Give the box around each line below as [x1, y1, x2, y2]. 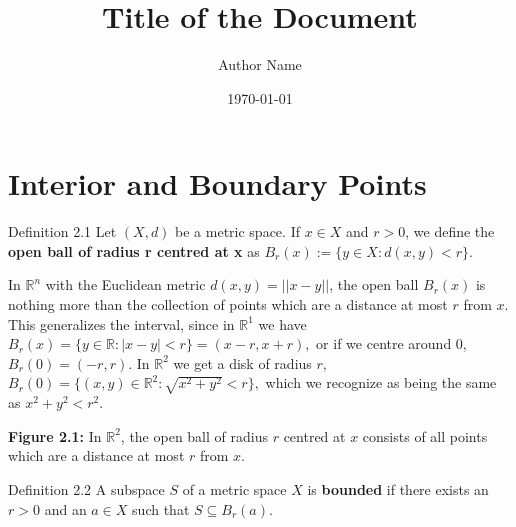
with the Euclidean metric [45, 274, 206, 295]
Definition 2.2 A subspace [8, 478, 165, 499]
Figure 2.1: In [8, 425, 102, 446]
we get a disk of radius [173, 352, 312, 373]
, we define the [405, 221, 495, 242]
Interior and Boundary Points [8, 163, 427, 204]
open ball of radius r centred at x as [8, 240, 260, 261]
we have [258, 313, 307, 334]
